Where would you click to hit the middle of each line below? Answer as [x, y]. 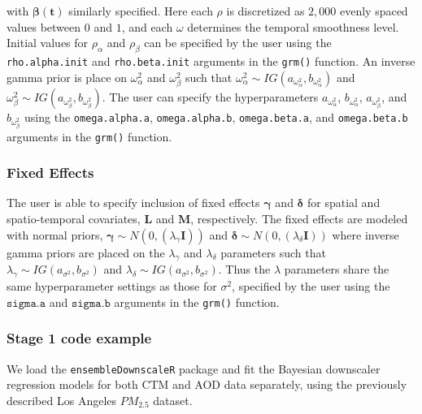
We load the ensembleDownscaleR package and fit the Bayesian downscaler [194, 368]
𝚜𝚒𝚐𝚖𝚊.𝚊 [26, 303]
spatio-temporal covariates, [74, 219]
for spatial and [344, 203]
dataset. [173, 400]
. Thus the [244, 269]
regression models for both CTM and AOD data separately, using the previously [207, 384]
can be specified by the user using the [238, 43]
